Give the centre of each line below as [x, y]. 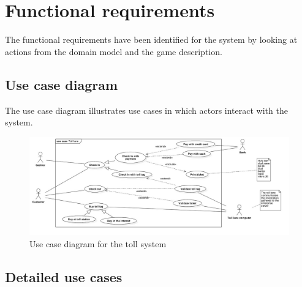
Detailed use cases [64, 276]
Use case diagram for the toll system [98, 243]
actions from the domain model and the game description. [114, 51]
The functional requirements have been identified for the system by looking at [151, 39]
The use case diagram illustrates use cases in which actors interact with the [146, 110]
